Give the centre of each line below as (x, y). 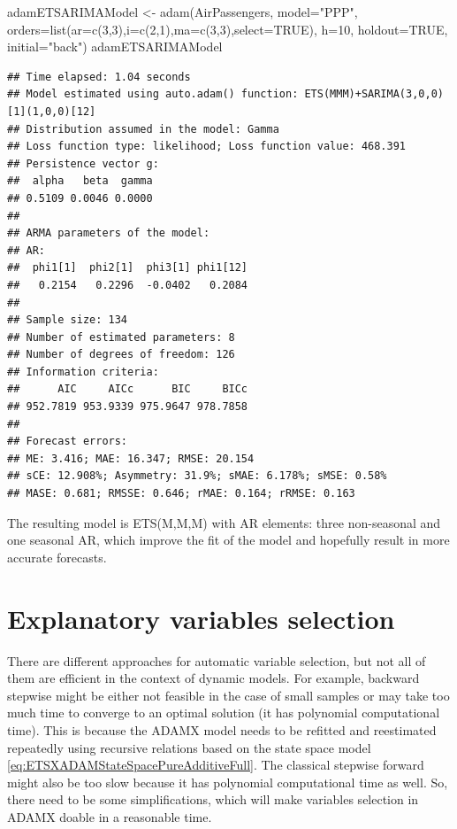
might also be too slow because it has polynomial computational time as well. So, (228, 782)
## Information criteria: (83, 372)
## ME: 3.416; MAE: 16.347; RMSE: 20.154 (131, 458)
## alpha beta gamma (80, 181)
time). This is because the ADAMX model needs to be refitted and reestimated (222, 729)
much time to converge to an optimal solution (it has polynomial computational (224, 713)
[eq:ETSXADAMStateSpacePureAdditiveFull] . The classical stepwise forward (216, 765)
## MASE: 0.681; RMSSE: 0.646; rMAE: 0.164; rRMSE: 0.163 (181, 494)
